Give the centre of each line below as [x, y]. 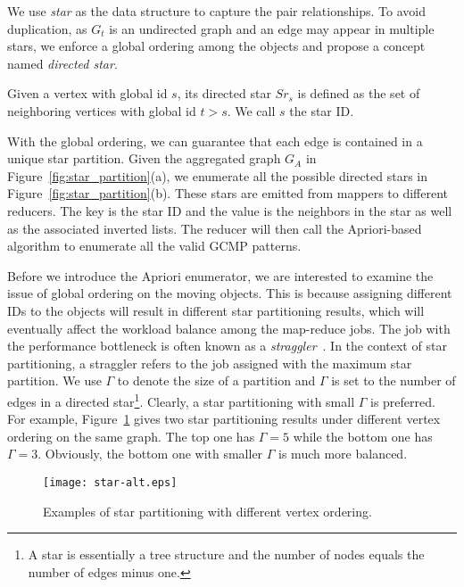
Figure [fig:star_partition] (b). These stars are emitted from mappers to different [228, 193]
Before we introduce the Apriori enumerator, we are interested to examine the [220, 275]
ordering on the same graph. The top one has [131, 436]
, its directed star [224, 93]
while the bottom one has [363, 436]
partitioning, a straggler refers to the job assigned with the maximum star [210, 363]
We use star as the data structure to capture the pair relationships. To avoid [216, 11]
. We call [251, 110]
